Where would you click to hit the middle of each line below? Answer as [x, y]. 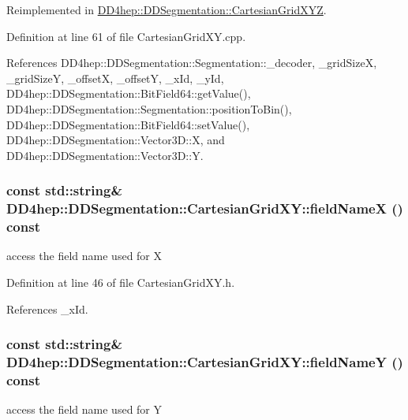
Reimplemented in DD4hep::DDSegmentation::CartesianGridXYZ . [167, 9]
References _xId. [47, 308]
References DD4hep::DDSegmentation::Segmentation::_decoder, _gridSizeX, [192, 63]
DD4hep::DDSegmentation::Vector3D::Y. [105, 155]
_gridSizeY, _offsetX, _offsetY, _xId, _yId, [115, 78]
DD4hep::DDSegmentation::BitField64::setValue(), [128, 124]
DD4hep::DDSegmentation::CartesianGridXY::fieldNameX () [205, 208]
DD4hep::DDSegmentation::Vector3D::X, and [116, 140]
